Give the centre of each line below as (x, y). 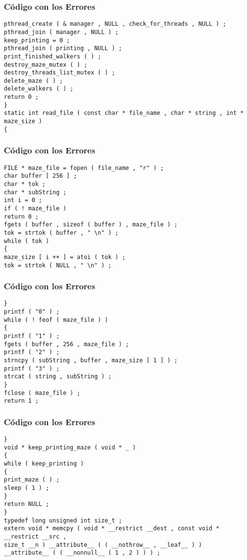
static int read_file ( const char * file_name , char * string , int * (124, 113)
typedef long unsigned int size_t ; (63, 520)
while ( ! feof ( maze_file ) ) (56, 320)
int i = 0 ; (23, 200)
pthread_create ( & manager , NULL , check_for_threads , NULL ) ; (115, 24)
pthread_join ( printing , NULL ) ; (63, 48)
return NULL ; (27, 504)
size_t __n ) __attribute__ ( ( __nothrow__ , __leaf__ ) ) (103, 545)
